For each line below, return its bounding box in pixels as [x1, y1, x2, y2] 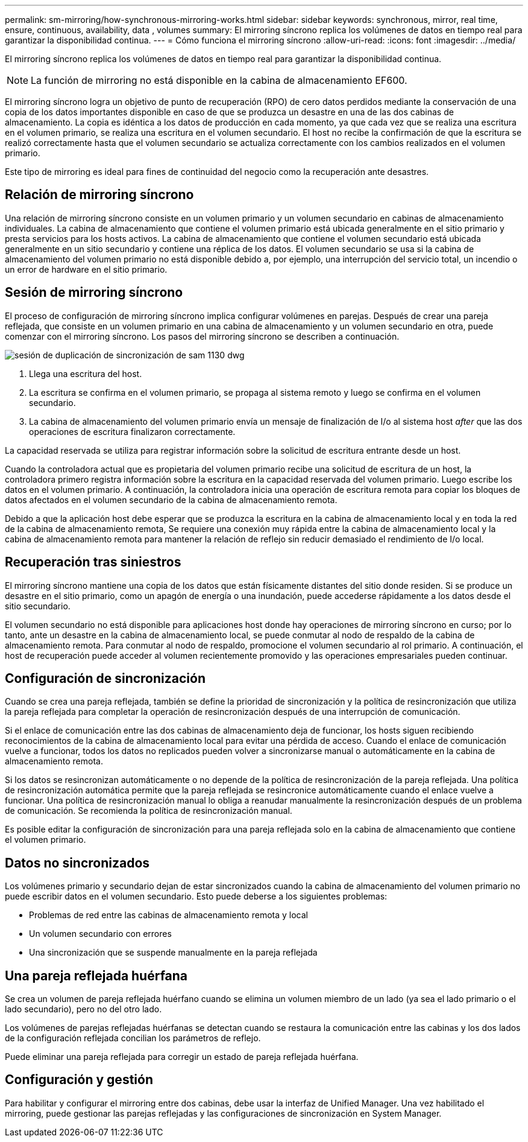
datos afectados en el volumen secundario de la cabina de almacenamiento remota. [5, 494, 338, 505]
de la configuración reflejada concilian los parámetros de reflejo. [5, 1033, 261, 1044]
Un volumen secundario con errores [29, 928, 172, 939]
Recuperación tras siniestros [5, 554, 181, 570]
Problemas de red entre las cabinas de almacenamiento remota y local [29, 910, 308, 921]
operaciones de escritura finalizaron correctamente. [29, 426, 236, 437]
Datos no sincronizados [5, 855, 150, 871]
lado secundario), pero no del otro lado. [5, 1004, 162, 1015]
